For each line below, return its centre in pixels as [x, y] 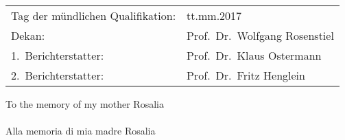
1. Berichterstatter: [58, 55]
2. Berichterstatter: [58, 75]
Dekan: [28, 35]
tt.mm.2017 [214, 15]
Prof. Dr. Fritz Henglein [246, 75]
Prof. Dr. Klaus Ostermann [254, 55]
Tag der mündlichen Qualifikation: [94, 15]
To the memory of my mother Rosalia [85, 104]
